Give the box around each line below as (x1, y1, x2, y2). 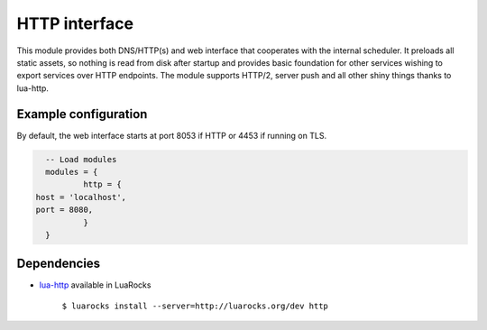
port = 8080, (35, 205, 94, 215)
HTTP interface (16, 14, 134, 33)
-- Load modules (45, 154, 117, 164)
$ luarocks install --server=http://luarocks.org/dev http (61, 300, 329, 311)
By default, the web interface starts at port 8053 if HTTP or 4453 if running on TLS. (16, 130, 327, 141)
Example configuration (16, 106, 148, 122)
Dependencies (16, 256, 101, 271)
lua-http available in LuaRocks (39, 280, 152, 290)
